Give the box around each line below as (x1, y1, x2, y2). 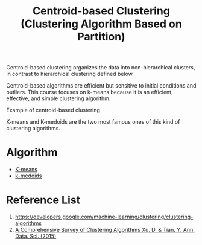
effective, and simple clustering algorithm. (6, 95, 111, 102)
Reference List (6, 193, 80, 207)
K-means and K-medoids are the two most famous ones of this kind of (6, 118, 180, 126)
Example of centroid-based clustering (6, 107, 101, 114)
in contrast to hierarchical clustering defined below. (6, 71, 134, 78)
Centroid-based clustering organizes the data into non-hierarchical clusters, (6, 64, 195, 71)
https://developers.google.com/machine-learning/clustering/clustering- (14, 213, 194, 221)
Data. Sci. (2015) (14, 232, 57, 240)
